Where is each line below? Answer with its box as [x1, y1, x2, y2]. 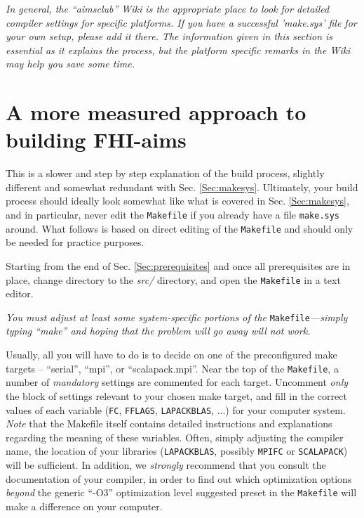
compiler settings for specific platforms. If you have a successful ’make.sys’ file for [6, 15, 357, 30]
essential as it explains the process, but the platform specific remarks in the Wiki [6, 42, 351, 57]
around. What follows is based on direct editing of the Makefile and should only [6, 221, 353, 235]
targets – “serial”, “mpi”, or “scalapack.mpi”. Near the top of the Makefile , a [6, 361, 339, 375]
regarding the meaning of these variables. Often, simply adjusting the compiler [6, 429, 344, 444]
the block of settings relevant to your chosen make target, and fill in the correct [6, 388, 347, 403]
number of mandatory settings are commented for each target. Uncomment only [6, 375, 349, 389]
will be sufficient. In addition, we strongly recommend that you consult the [6, 458, 326, 472]
